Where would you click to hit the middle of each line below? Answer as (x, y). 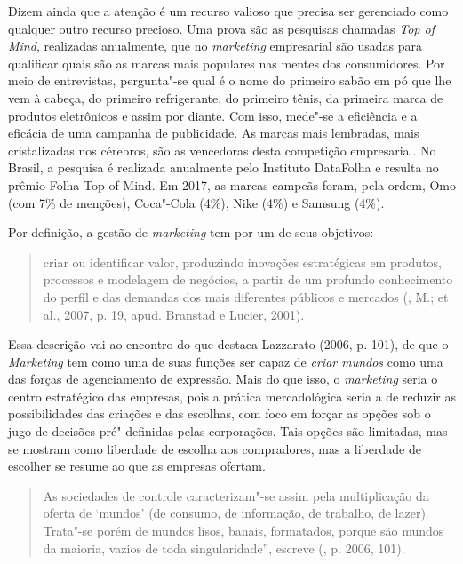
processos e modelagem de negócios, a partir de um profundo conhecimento (248, 279)
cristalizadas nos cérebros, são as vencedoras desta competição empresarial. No (222, 150)
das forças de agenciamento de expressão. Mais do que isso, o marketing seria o (223, 379)
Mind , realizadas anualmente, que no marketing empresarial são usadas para (216, 46)
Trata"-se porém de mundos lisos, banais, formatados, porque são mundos (243, 531)
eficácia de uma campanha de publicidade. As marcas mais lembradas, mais (214, 133)
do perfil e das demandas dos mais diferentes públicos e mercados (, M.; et (246, 296)
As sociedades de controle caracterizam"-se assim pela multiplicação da (236, 495)
